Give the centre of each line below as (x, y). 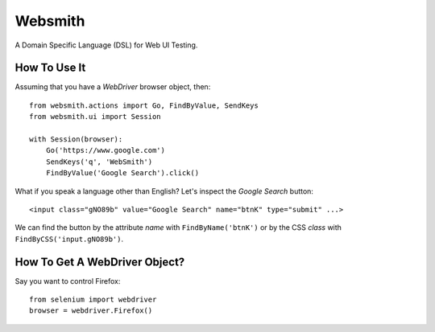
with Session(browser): (76, 139)
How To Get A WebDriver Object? (100, 262)
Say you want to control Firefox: (68, 281)
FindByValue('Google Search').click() (122, 173)
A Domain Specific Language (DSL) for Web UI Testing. (106, 45)
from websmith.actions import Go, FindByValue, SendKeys (144, 105)
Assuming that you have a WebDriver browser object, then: (113, 87)
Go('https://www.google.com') (105, 150)
